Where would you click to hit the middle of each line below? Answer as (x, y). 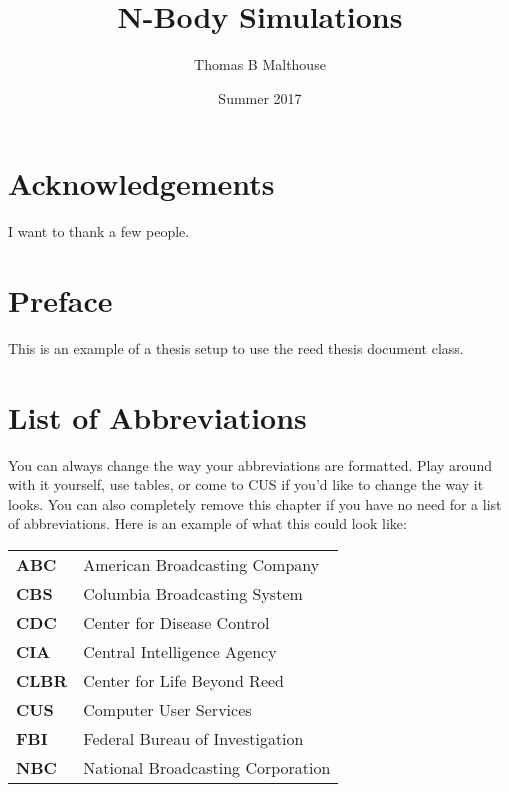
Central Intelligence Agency (180, 652)
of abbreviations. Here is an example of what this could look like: (207, 523)
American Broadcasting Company (201, 565)
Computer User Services (167, 710)
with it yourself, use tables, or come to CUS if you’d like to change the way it (246, 484)
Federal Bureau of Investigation (193, 739)
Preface (60, 300)
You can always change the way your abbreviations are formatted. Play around (250, 464)
